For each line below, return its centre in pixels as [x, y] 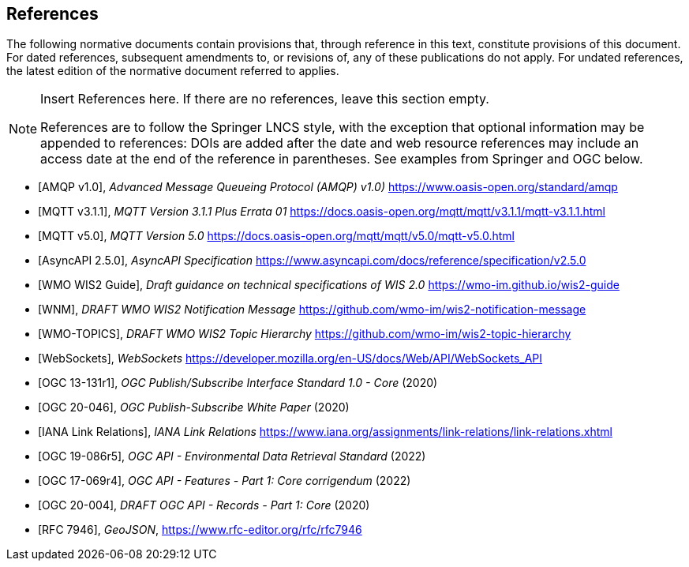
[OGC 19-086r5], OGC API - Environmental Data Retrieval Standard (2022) [232, 456]
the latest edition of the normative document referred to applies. [173, 71]
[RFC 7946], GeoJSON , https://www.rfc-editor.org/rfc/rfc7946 [200, 530]
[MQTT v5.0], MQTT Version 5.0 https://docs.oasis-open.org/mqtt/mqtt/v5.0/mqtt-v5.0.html [276, 236]
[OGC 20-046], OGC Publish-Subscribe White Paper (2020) [194, 407]
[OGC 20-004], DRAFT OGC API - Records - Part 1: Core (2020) [204, 505]
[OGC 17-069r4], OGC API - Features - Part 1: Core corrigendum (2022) [225, 481]
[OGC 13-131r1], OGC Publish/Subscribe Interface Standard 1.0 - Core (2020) [238, 383]
